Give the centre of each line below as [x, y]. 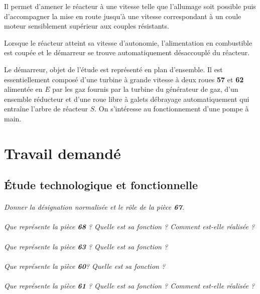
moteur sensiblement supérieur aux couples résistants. [87, 26]
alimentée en [23, 89]
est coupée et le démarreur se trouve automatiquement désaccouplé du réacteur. [127, 52]
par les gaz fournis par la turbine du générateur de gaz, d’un [145, 89]
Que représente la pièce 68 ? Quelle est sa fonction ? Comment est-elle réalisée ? [129, 227]
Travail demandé [62, 153]
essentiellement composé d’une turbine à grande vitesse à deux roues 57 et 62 [124, 79]
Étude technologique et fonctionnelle [101, 185]
